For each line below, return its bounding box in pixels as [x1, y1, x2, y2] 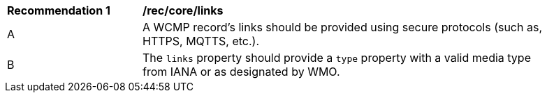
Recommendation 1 [7, 3, 110, 17]
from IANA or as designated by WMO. [143, 65, 340, 79]
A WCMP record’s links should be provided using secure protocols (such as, [143, 20, 543, 34]
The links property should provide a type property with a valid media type [143, 51, 531, 65]
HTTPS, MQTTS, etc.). [143, 34, 259, 48]
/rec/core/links [143, 3, 224, 17]
